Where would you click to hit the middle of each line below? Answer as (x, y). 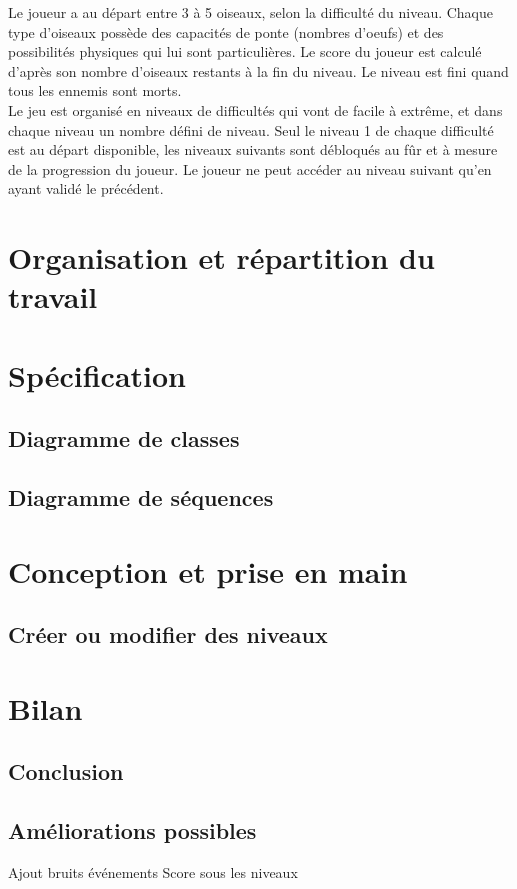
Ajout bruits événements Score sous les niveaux (153, 871)
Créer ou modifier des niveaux (168, 634)
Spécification (97, 374)
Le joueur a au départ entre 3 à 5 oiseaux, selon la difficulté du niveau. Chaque (251, 12)
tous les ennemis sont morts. (95, 90)
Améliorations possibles (132, 830)
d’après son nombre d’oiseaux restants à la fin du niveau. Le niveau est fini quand (258, 70)
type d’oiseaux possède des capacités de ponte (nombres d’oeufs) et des (226, 31)
